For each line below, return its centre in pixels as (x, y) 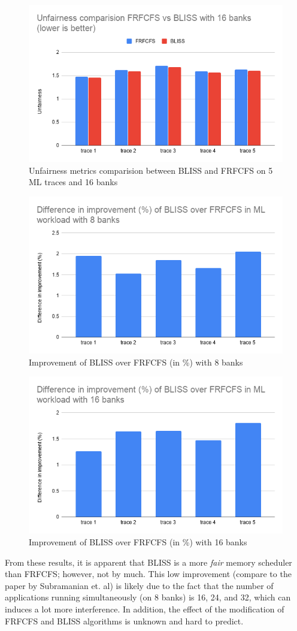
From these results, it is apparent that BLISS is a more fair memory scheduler (148, 562)
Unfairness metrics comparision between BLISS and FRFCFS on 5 (151, 170)
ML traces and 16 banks (73, 182)
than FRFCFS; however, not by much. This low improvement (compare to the (148, 574)
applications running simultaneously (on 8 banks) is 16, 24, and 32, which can (148, 597)
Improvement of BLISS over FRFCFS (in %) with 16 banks (138, 542)
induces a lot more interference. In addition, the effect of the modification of (145, 609)
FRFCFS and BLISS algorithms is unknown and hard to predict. (124, 621)
